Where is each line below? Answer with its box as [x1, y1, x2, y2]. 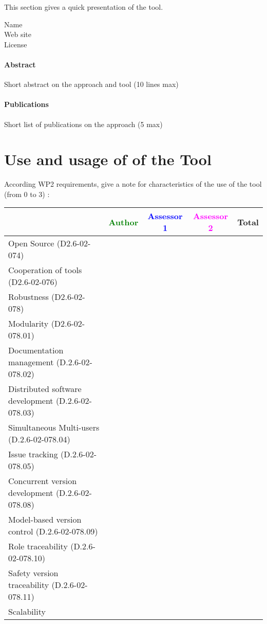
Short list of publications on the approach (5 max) [4, 118, 163, 129]
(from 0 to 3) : [4, 188, 50, 199]
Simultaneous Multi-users [8, 421, 100, 434]
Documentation [8, 344, 64, 356]
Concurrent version [8, 475, 77, 487]
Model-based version [8, 513, 82, 526]
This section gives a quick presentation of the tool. [4, 2, 163, 12]
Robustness [8, 291, 49, 303]
